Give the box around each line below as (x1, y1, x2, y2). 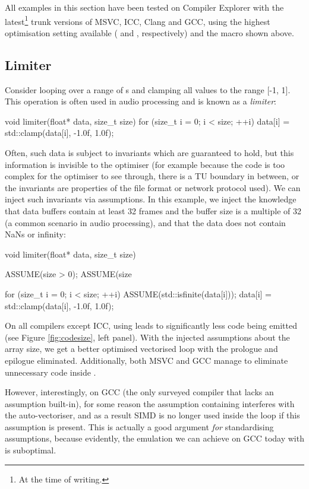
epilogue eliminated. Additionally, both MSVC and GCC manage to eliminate (5, 354, 288, 366)
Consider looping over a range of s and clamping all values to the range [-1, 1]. (5, 83, 291, 96)
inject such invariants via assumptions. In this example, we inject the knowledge (5, 193, 297, 205)
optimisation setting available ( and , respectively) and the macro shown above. (5, 26, 294, 39)
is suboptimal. (5, 444, 56, 456)
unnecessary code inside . (5, 366, 96, 378)
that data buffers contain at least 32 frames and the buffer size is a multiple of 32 (5, 204, 302, 217)
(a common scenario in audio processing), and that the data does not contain (5, 216, 286, 228)
